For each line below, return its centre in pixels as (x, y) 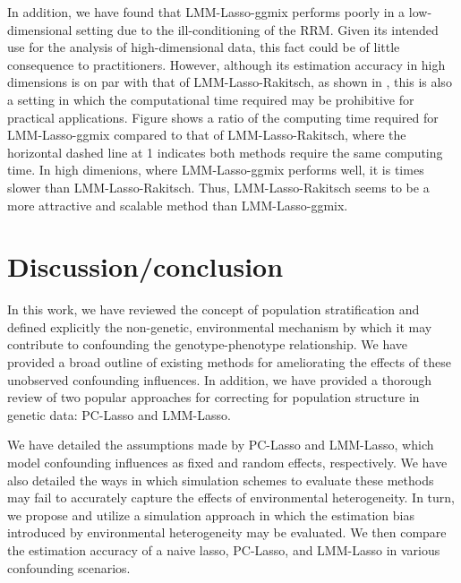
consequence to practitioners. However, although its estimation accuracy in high (226, 64)
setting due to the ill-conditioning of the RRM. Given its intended (257, 29)
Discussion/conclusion (145, 266)
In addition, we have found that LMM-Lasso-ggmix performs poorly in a (206, 12)
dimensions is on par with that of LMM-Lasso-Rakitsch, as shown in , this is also (230, 82)
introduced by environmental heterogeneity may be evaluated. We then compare (227, 532)
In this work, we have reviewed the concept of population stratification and (213, 309)
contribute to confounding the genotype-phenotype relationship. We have (208, 344)
